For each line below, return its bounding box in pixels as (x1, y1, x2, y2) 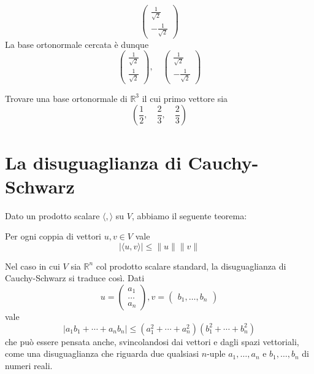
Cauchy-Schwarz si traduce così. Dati (5, 271, 145, 284)
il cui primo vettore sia (142, 92, 228, 104)
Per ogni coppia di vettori (5, 230, 102, 243)
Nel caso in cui (5, 259, 60, 272)
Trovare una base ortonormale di (5, 92, 128, 104)
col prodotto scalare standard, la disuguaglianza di (96, 259, 286, 272)
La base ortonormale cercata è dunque (5, 37, 149, 50)
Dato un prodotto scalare (5, 209, 100, 222)
